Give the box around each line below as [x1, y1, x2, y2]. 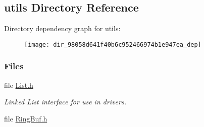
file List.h [4, 79, 33, 90]
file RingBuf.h [4, 113, 47, 123]
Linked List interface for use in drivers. [4, 96, 126, 107]
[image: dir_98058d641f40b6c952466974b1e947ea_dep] [24, 41, 201, 48]
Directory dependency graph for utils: [4, 23, 121, 34]
